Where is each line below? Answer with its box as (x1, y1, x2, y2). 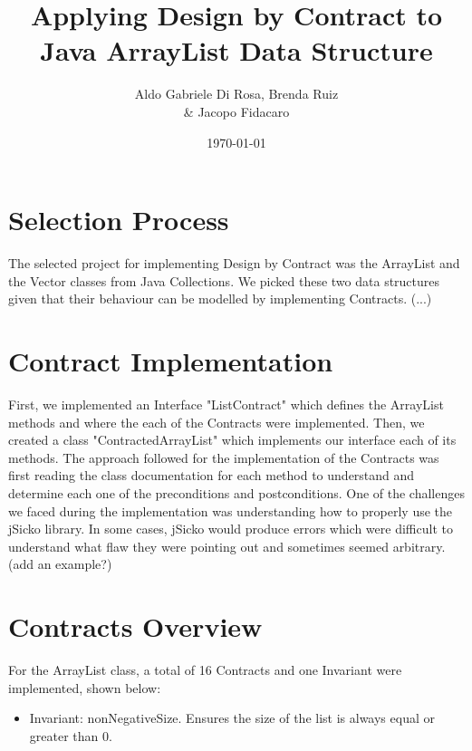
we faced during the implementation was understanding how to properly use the (8, 501, 453, 520)
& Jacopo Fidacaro (183, 101, 290, 120)
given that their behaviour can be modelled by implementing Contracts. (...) (8, 289, 432, 308)
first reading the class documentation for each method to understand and (8, 466, 415, 485)
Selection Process (8, 201, 229, 238)
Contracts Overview (8, 608, 263, 645)
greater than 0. (29, 726, 112, 745)
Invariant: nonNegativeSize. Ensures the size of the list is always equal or (29, 708, 435, 727)
